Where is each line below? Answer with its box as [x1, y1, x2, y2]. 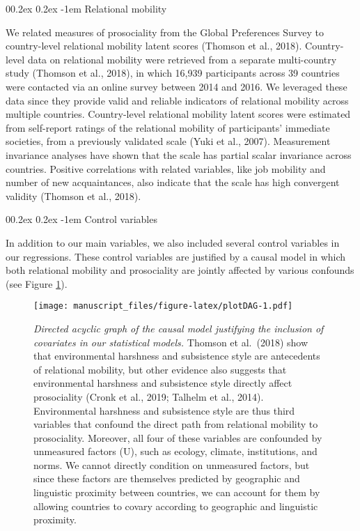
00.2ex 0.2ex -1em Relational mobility [6, 1, 167, 15]
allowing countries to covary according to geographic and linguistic [33, 498, 318, 513]
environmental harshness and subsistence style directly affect [33, 376, 292, 390]
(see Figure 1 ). [6, 276, 68, 291]
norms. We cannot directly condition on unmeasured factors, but [33, 457, 310, 472]
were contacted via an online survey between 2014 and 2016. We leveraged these [6, 79, 347, 93]
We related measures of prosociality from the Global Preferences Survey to [6, 24, 324, 39]
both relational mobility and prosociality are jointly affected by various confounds [6, 263, 354, 277]
